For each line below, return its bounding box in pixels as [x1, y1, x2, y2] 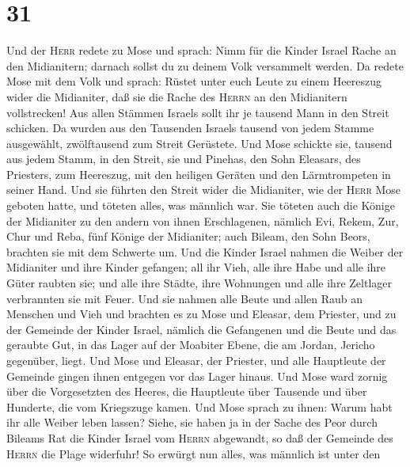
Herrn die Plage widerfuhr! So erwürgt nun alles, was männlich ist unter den [6, 445, 381, 461]
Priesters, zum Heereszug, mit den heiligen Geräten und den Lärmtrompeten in [6, 165, 391, 182]
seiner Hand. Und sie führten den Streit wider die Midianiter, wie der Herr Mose [6, 181, 401, 198]
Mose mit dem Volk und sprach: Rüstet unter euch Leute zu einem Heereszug [6, 73, 382, 89]
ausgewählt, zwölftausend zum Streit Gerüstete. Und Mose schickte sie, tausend [6, 135, 393, 151]
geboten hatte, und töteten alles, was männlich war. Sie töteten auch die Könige [6, 197, 395, 214]
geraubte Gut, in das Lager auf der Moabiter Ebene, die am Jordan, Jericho [6, 336, 375, 353]
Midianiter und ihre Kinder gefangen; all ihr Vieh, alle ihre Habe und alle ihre [6, 259, 386, 275]
